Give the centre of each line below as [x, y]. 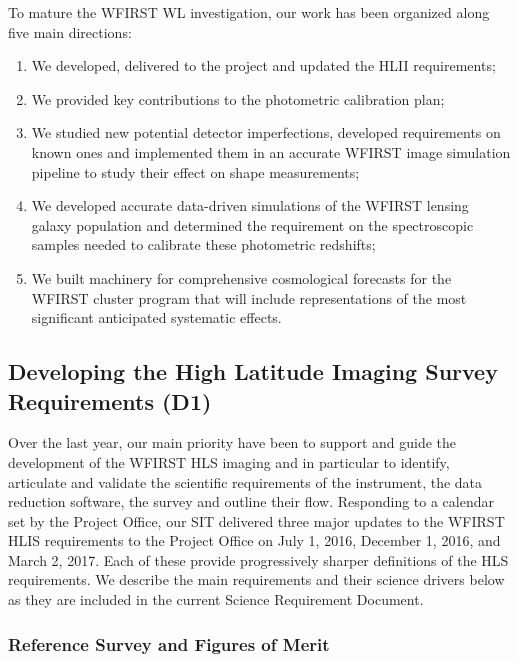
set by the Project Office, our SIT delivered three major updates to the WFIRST [256, 520]
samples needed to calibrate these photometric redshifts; [203, 244]
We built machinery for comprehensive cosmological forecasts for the [241, 277]
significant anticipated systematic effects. [156, 317]
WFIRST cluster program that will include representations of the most [249, 297]
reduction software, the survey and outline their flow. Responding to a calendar [251, 501]
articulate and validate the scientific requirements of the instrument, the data [245, 481]
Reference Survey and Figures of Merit [169, 643]
